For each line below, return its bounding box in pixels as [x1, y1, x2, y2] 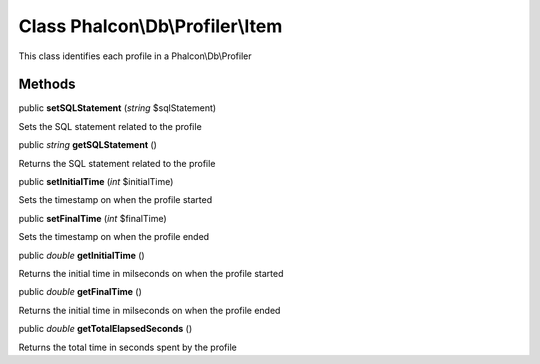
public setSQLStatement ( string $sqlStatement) [18, 102, 217, 114]
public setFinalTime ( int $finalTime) [18, 212, 167, 224]
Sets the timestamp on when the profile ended [18, 231, 210, 243]
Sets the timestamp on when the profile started [18, 194, 213, 206]
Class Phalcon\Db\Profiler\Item [18, 15, 283, 37]
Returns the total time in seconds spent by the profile [18, 341, 237, 353]
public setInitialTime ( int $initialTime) [18, 176, 174, 188]
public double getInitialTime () [18, 249, 145, 261]
